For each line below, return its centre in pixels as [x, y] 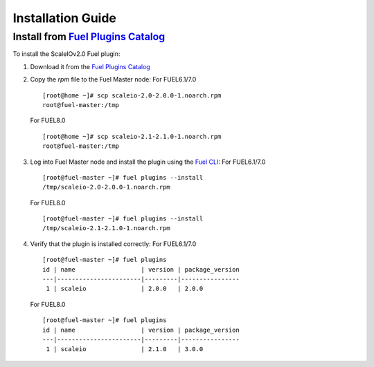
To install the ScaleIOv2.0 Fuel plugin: [66, 54]
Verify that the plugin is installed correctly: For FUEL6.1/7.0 [113, 244]
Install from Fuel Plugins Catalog [89, 37]
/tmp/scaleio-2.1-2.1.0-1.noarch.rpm [107, 228]
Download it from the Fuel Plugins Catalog [90, 66]
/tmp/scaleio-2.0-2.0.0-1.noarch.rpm [107, 187]
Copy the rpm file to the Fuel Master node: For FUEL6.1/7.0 [113, 79]
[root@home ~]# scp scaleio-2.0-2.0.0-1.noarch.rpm [132, 95]
